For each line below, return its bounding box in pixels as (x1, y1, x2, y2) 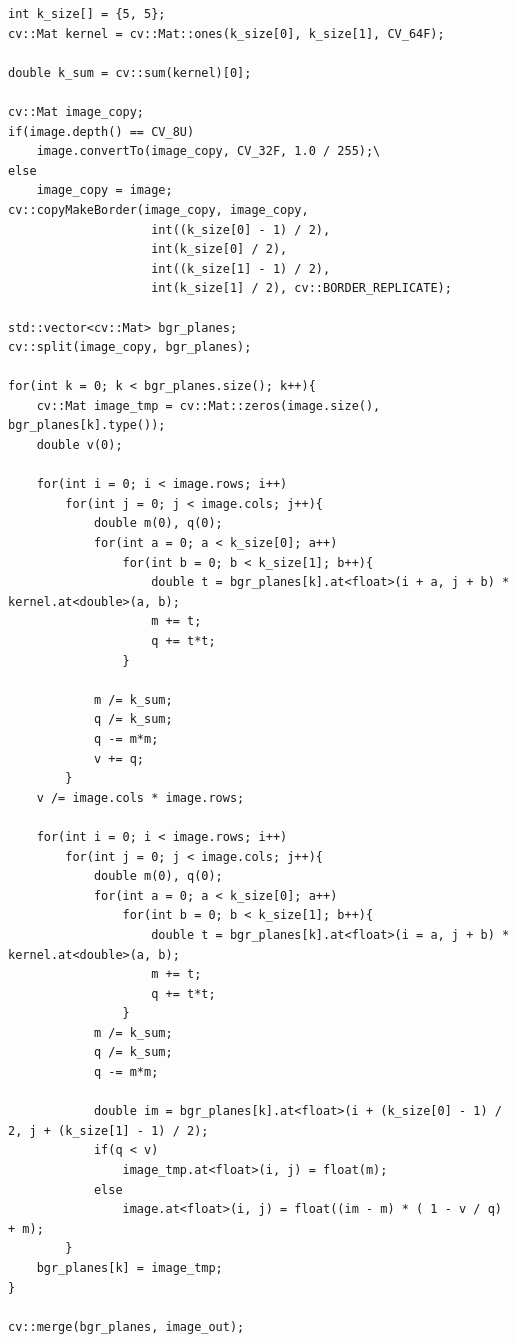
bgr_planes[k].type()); (8, 418, 166, 433)
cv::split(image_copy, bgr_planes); (8, 340, 252, 355)
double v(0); (36, 438, 123, 453)
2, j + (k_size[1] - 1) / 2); (8, 1123, 209, 1138)
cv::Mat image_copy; (8, 104, 145, 119)
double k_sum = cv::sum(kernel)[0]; (8, 65, 252, 80)
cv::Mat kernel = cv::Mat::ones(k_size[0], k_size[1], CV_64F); (8, 26, 445, 41)
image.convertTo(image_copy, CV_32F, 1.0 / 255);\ (36, 144, 381, 159)
